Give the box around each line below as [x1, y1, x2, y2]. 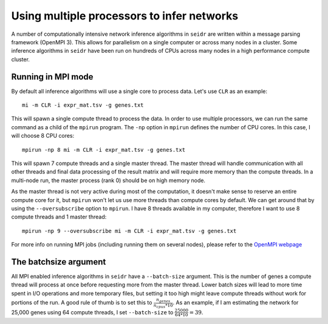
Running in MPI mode [11, 72, 94, 82]
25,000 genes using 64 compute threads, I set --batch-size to [11, 308, 174, 316]
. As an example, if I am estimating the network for [173, 299, 299, 306]
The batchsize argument [11, 257, 106, 267]
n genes [155, 297, 171, 303]
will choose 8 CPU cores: [11, 132, 75, 140]
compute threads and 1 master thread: [11, 213, 107, 221]
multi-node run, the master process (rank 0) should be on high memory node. [11, 177, 206, 184]
